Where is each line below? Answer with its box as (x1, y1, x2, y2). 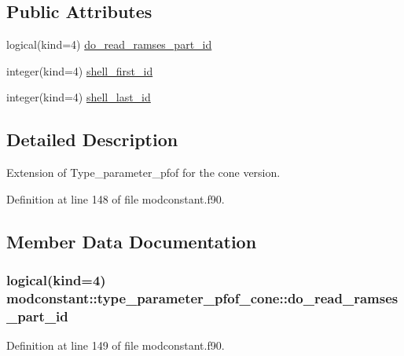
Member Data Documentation (6, 229, 257, 253)
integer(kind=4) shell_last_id (6, 89, 151, 105)
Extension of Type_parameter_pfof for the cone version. (6, 164, 281, 181)
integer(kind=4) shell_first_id (6, 62, 153, 79)
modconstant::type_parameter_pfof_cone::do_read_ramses (6, 288, 398, 307)
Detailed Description (6, 127, 178, 152)
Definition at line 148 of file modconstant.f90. (6, 190, 225, 207)
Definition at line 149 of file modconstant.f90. (6, 337, 225, 354)
